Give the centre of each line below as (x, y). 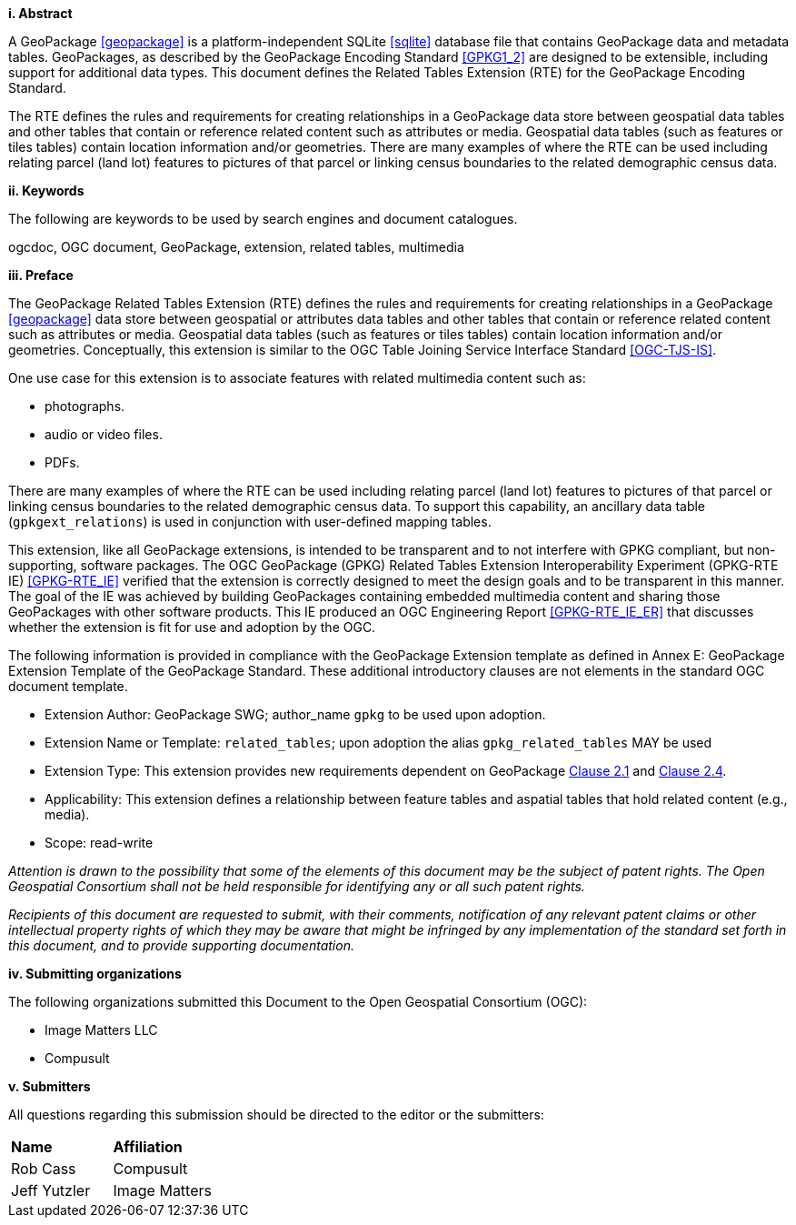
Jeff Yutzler (51, 1190)
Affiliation (148, 1147)
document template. (68, 686)
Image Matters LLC (101, 1030)
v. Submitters (50, 1086)
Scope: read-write (99, 843)
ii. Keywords (46, 191)
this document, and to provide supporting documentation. (181, 945)
